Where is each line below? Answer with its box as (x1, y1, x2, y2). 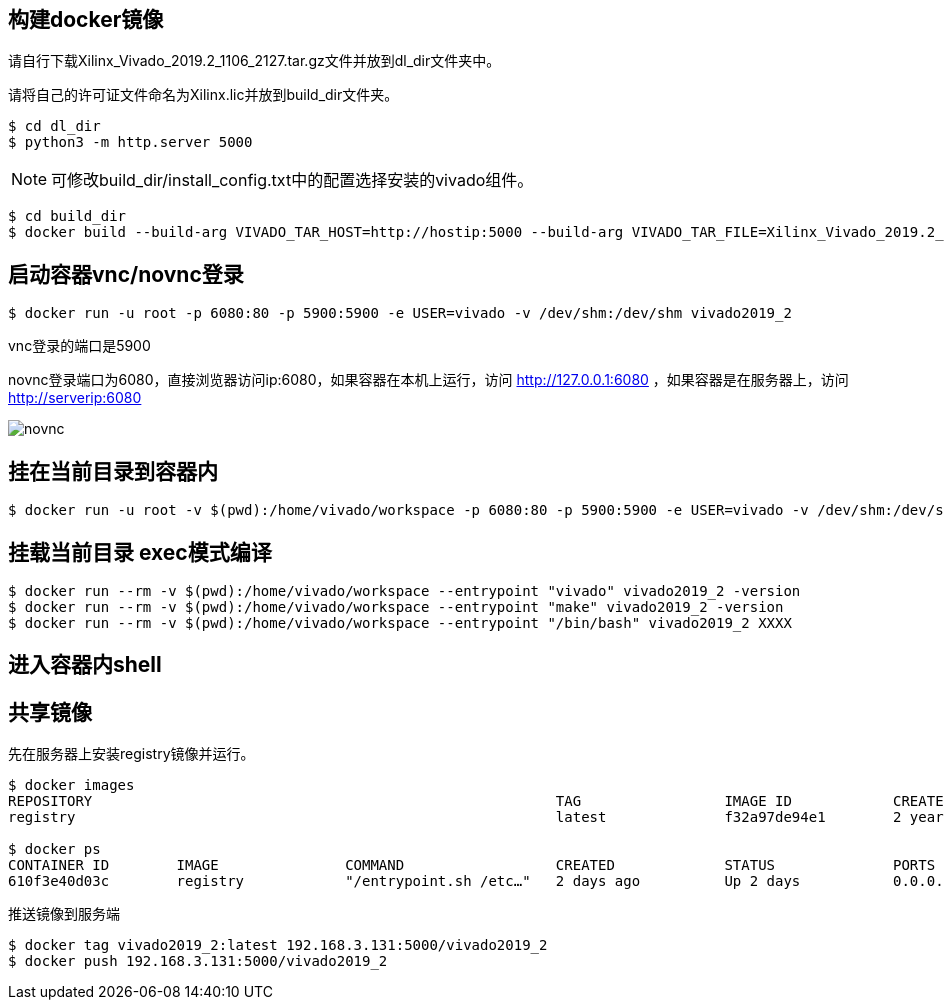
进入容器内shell (8, 652, 162, 678)
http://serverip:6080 (8, 389, 142, 407)
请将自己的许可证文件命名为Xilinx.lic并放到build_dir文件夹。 (8, 86, 399, 104)
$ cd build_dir (8, 208, 127, 225)
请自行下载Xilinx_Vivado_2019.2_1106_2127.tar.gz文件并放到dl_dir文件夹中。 (8, 52, 501, 70)
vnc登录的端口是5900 (8, 337, 151, 355)
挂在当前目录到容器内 (8, 458, 218, 484)
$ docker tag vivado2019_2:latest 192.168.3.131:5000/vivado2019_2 (8, 937, 548, 954)
